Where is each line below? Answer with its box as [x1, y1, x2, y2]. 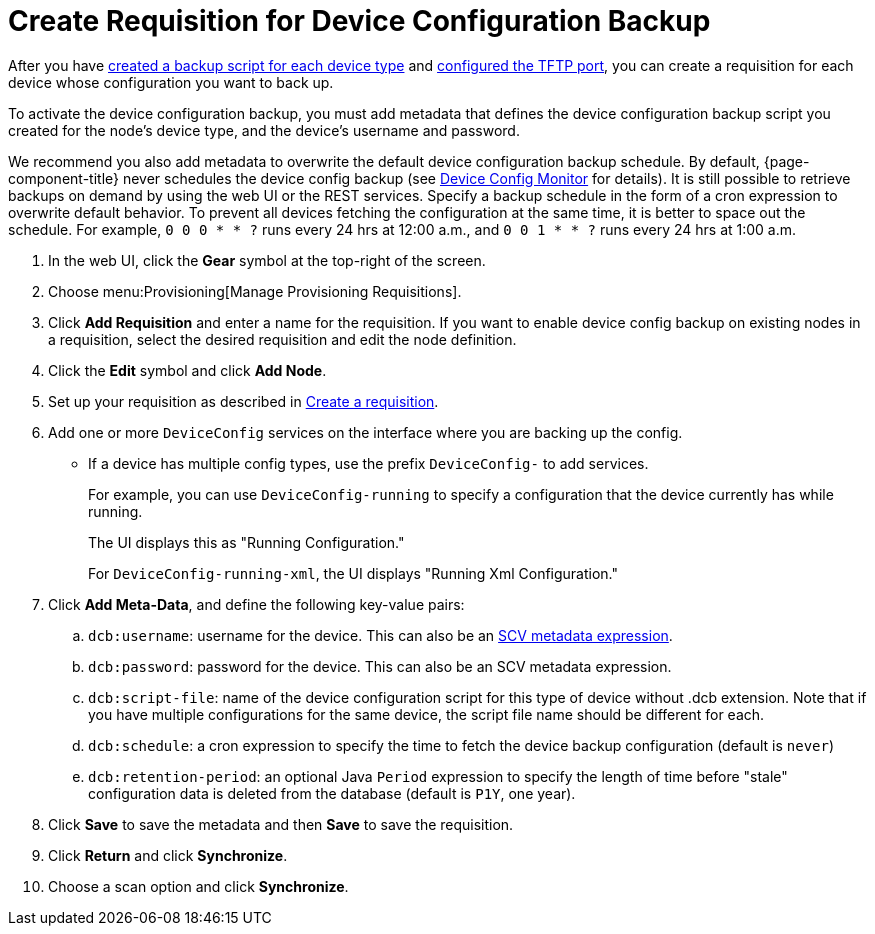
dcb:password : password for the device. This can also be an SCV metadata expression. [88, 657, 672, 675]
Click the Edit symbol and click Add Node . [48, 361, 327, 379]
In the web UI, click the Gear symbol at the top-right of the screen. [48, 251, 486, 269]
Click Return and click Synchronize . [48, 846, 288, 864]
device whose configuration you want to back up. [8, 73, 334, 91]
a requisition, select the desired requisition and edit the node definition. [48, 330, 517, 348]
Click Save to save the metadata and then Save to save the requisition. [48, 815, 514, 833]
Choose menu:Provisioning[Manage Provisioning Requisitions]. [48, 282, 462, 300]
